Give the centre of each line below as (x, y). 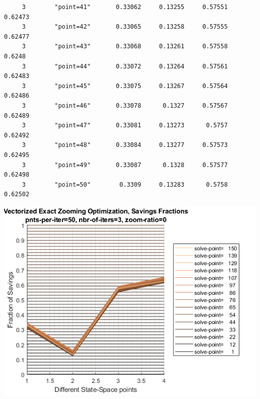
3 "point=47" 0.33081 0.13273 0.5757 (125, 126)
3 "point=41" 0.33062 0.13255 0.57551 (125, 7)
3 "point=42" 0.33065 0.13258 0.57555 (125, 27)
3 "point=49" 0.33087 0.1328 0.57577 (125, 165)
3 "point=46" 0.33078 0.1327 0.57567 (125, 105)
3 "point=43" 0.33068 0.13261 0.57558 (125, 47)
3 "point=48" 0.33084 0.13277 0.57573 (125, 145)
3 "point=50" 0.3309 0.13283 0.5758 (125, 184)
